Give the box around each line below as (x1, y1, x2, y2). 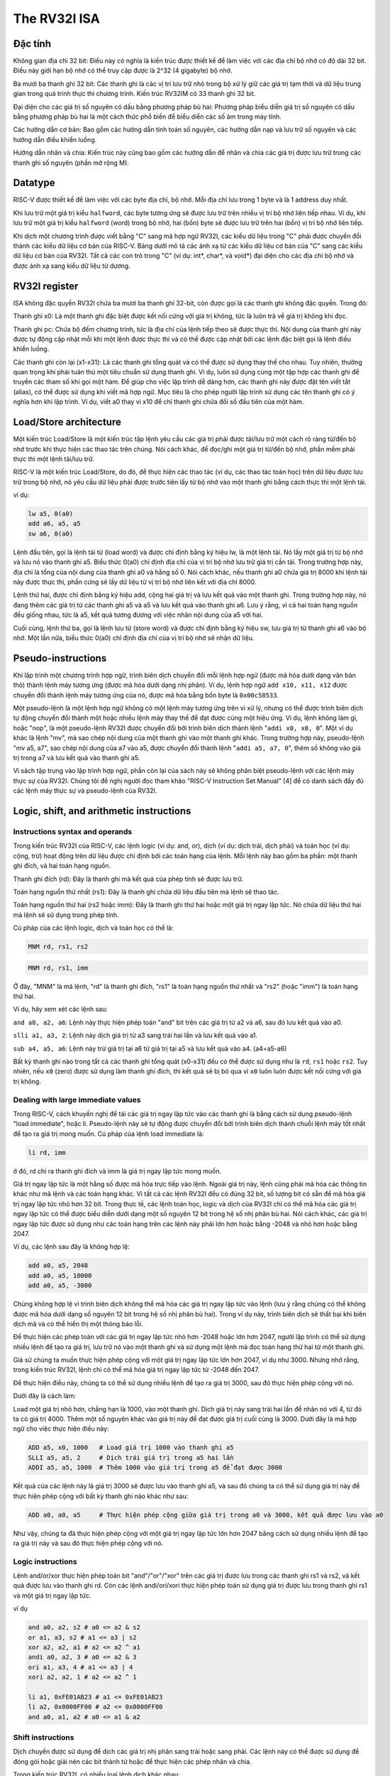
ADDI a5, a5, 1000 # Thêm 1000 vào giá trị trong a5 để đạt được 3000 (28, 1463, 283, 1472)
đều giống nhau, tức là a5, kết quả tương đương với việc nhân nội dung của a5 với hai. (13, 611, 264, 619)
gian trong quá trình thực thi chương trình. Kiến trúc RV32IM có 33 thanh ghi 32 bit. (13, 90, 256, 98)
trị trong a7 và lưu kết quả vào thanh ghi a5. (13, 754, 140, 762)
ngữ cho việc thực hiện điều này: (13, 1424, 109, 1433)
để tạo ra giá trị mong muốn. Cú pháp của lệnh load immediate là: (13, 1130, 205, 1138)
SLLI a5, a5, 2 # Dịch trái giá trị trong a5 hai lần (28, 1453, 234, 1461)
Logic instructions (13, 1556, 77, 1566)
